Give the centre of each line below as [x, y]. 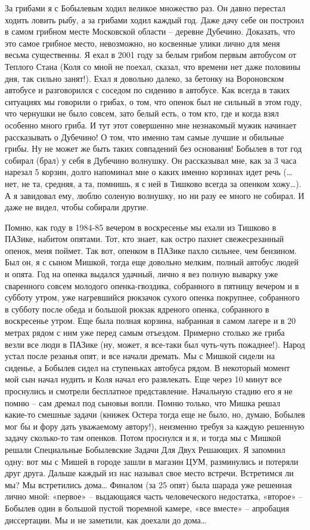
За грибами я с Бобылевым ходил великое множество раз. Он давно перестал [145, 8]
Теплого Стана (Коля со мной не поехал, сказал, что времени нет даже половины [153, 66]
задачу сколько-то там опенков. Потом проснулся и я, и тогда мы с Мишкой [143, 438]
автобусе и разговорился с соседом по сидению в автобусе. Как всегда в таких [147, 90]
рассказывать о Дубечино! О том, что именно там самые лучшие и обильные [145, 137]
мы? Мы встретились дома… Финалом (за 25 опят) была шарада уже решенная [148, 484]
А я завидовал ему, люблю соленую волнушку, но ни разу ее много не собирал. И [155, 195]
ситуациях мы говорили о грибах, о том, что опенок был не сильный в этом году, [154, 101]
